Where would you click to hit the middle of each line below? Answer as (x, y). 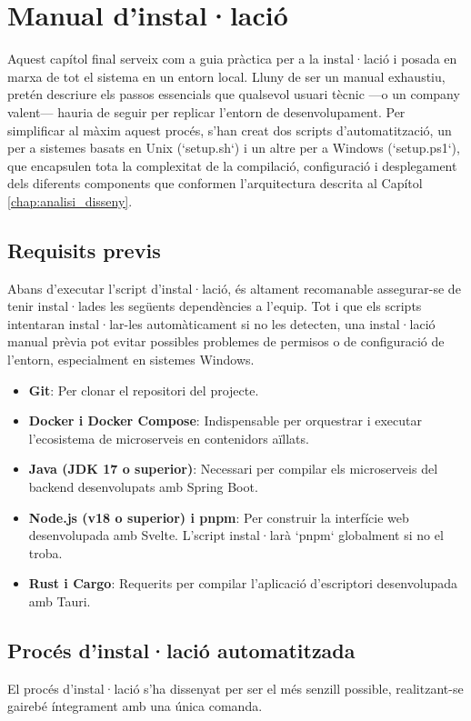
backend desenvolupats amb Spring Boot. (143, 487)
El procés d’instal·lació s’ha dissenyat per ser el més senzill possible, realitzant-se (235, 688)
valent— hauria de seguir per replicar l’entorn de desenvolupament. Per (206, 111)
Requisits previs (84, 250)
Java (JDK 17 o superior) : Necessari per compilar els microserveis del (233, 469)
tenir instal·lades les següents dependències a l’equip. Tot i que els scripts (215, 306)
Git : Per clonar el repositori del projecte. (144, 390)
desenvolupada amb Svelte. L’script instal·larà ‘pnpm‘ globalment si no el (236, 535)
